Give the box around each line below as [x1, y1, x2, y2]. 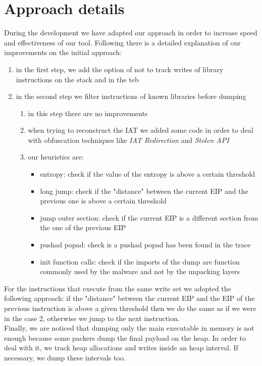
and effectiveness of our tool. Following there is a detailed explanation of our [4, 37, 241, 47]
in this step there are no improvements [28, 108, 148, 118]
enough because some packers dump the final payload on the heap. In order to [4, 332, 246, 343]
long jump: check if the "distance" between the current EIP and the [40, 185, 248, 196]
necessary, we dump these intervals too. [4, 352, 126, 362]
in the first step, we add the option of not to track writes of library [16, 64, 224, 74]
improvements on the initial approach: [4, 47, 122, 58]
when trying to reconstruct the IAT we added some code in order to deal [28, 125, 253, 135]
